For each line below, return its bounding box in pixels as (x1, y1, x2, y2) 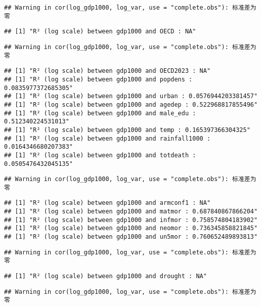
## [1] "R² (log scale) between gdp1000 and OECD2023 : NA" (4, 67, 211, 75)
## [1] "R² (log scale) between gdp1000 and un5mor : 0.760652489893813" (4, 233, 258, 241)
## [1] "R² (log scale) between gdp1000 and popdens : (4, 75, 193, 83)
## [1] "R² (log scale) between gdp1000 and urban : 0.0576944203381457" (4, 93, 258, 100)
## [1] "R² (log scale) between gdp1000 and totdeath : (4, 151, 196, 159)
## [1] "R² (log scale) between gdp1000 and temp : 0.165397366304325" (4, 126, 250, 134)
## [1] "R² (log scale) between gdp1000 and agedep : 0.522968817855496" (4, 101, 258, 108)
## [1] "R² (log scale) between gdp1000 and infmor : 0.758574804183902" (4, 216, 258, 224)
